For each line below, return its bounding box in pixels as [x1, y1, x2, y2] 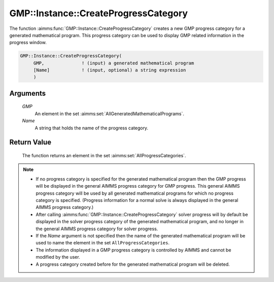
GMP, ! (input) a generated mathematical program [33, 60, 194, 66]
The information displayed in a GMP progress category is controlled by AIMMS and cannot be [36, 246, 231, 253]
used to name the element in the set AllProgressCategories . [36, 240, 170, 246]
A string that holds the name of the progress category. [35, 125, 149, 131]
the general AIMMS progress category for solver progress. [36, 226, 158, 232]
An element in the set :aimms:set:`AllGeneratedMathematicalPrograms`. [35, 111, 185, 117]
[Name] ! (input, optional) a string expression [33, 67, 186, 73]
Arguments [9, 89, 46, 97]
